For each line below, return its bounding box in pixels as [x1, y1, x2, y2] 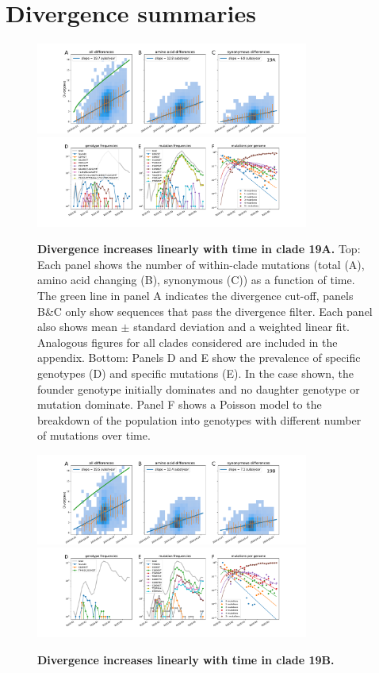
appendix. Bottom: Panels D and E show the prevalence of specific [37, 349, 361, 366]
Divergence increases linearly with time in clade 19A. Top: [37, 240, 361, 257]
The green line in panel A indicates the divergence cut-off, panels [37, 287, 354, 303]
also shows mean [37, 318, 117, 335]
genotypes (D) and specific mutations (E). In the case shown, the [37, 364, 354, 381]
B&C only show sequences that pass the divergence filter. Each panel [37, 302, 373, 319]
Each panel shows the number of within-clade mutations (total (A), [37, 256, 365, 272]
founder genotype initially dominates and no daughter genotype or [37, 380, 360, 397]
